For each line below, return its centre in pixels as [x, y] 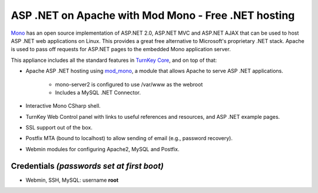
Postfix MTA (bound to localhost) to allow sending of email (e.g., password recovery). [129, 138]
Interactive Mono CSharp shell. [63, 106]
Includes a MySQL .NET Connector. [98, 92]
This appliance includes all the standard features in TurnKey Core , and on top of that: [114, 60]
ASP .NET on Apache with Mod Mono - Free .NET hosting [153, 15]
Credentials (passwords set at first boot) [87, 166]
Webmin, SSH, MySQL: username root [72, 180]
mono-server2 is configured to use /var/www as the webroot [129, 84]
